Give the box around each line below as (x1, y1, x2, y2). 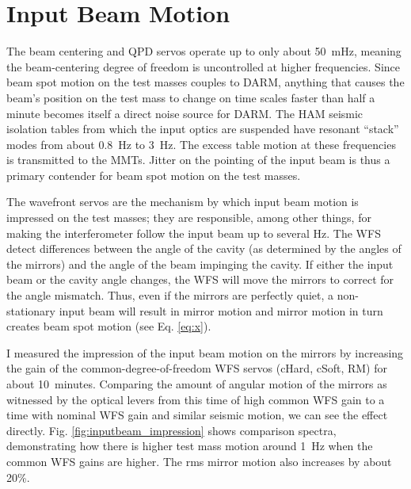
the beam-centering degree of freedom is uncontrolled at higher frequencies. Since (6, 58, 400, 74)
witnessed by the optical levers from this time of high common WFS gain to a (6, 391, 385, 407)
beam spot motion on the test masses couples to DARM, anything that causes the (6, 74, 405, 90)
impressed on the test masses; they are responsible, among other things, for (6, 209, 371, 226)
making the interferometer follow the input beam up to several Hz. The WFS (6, 224, 381, 241)
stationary (6, 302, 55, 319)
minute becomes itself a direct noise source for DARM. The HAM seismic (6, 105, 363, 121)
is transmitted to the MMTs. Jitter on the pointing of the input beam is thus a (6, 151, 390, 168)
